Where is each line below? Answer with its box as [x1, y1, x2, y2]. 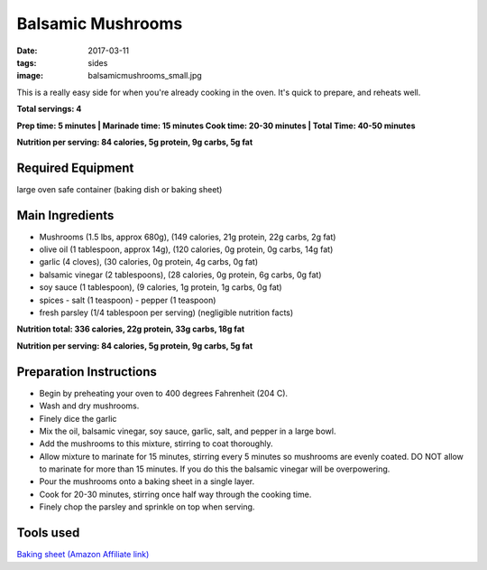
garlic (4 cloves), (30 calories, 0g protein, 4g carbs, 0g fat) [39, 257, 259, 267]
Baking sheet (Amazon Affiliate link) [16, 549, 150, 560]
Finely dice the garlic [39, 413, 117, 424]
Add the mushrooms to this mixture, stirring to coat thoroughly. [39, 438, 273, 449]
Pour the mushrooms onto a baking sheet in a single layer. [39, 476, 255, 487]
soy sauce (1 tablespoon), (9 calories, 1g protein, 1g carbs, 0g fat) [39, 282, 283, 293]
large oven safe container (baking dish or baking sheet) [16, 183, 223, 194]
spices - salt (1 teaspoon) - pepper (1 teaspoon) [39, 294, 216, 305]
